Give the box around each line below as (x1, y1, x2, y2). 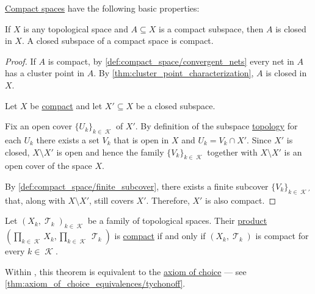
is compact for (255, 229, 309, 242)
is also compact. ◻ (205, 193, 277, 206)
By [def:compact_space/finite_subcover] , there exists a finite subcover (5, 179, 269, 192)
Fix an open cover (5, 120, 72, 132)
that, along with (5, 193, 65, 206)
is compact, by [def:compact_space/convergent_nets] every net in (48, 54, 294, 67)
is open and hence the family (56, 145, 164, 158)
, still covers (89, 193, 134, 206)
